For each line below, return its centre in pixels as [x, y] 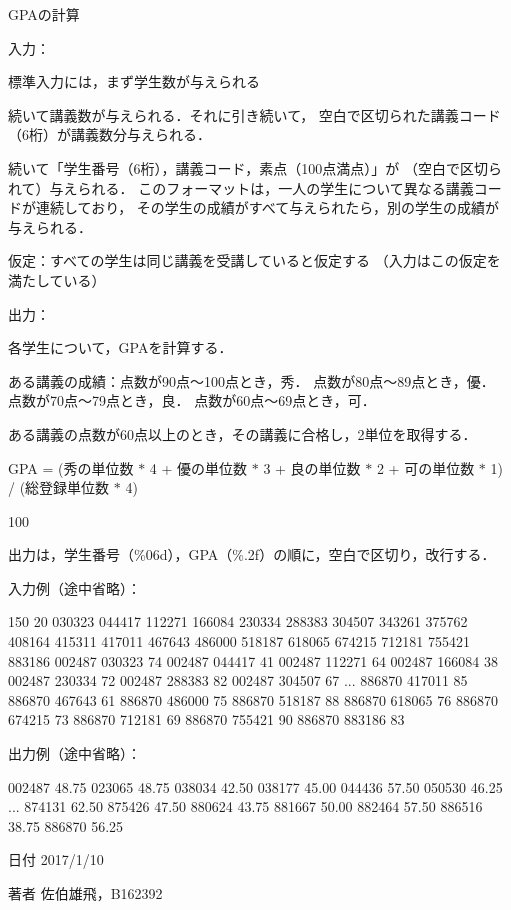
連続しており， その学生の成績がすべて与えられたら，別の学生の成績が [267, 207]
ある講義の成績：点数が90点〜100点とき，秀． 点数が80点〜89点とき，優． [251, 380]
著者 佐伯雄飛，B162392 [85, 893]
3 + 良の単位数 [312, 467]
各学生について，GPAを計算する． [120, 347]
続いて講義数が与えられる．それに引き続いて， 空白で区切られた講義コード [254, 114]
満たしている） [57, 279]
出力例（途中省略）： [74, 753]
